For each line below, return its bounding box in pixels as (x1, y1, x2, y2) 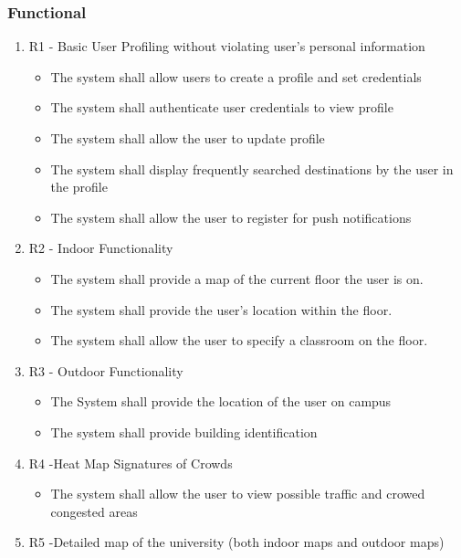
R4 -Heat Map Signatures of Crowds (28, 453, 233, 472)
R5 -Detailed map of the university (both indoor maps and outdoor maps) (28, 532, 445, 552)
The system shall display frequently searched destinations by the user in (50, 159, 454, 178)
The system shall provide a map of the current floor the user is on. (50, 268, 424, 288)
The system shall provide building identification (50, 422, 318, 441)
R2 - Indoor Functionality (28, 238, 173, 258)
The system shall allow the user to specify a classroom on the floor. (50, 331, 428, 350)
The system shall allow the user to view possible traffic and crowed (50, 484, 425, 503)
